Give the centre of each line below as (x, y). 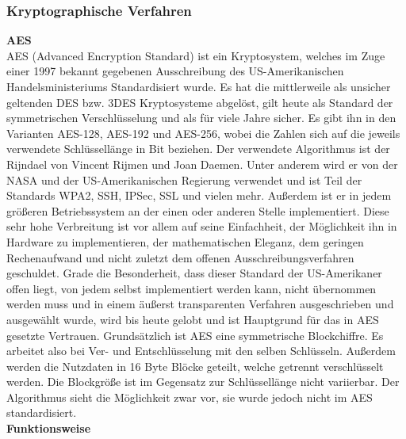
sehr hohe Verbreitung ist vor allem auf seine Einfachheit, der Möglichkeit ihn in (202, 226)
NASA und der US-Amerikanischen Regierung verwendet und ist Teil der (184, 179)
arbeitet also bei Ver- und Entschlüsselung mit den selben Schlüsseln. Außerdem (201, 351)
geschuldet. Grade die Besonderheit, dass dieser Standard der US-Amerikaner (194, 273)
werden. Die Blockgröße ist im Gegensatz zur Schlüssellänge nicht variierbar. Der (203, 382)
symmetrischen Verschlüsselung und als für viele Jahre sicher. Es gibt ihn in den (201, 118)
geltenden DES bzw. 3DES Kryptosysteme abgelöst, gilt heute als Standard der (200, 102)
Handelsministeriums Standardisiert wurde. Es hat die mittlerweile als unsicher (199, 86)
